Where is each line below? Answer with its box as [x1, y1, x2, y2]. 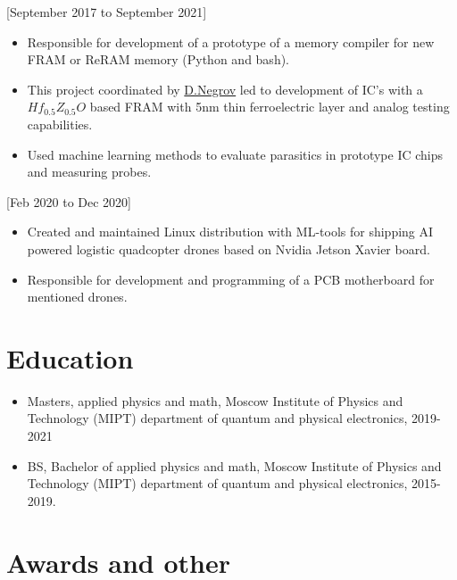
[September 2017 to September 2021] [6, 3, 207, 21]
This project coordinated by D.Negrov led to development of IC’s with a [27, 79, 423, 98]
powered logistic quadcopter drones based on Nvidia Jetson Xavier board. [27, 239, 430, 258]
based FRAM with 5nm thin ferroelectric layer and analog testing [89, 97, 450, 116]
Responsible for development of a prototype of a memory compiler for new [27, 32, 435, 51]
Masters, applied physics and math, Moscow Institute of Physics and [27, 391, 403, 410]
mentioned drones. [27, 287, 128, 306]
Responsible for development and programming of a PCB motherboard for [27, 269, 435, 288]
